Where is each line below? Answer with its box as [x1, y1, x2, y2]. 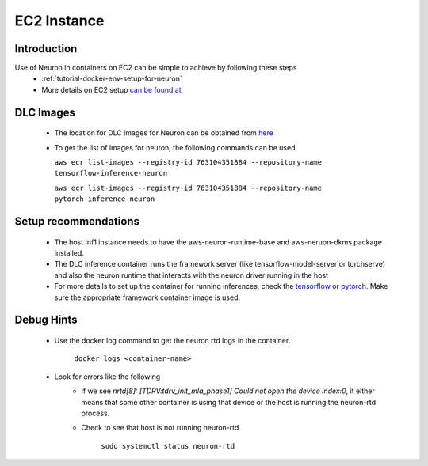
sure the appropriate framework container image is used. [54, 293, 241, 302]
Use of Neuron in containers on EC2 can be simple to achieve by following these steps [14, 63, 297, 73]
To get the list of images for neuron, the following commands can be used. [54, 142, 298, 152]
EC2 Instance [14, 12, 105, 29]
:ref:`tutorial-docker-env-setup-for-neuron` [41, 74, 182, 83]
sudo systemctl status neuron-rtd [101, 441, 235, 450]
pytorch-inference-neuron [54, 195, 155, 203]
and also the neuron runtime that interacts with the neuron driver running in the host [54, 270, 329, 280]
